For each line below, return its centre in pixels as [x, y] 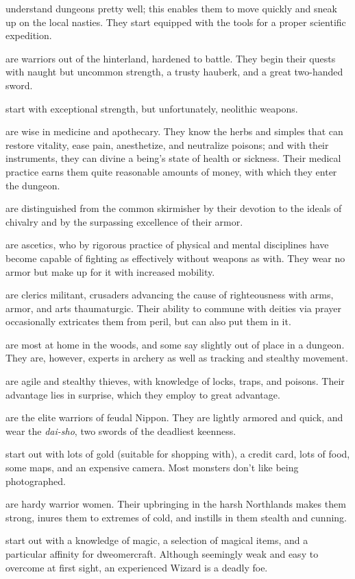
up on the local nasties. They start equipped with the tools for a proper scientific [176, 22]
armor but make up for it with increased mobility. [110, 271]
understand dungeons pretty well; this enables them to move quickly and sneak [171, 8]
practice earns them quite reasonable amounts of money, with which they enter [171, 171]
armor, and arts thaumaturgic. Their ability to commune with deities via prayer [174, 308]
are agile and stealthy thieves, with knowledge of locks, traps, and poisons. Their [175, 381]
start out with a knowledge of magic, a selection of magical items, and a [157, 540]
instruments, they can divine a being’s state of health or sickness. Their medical [173, 158]
